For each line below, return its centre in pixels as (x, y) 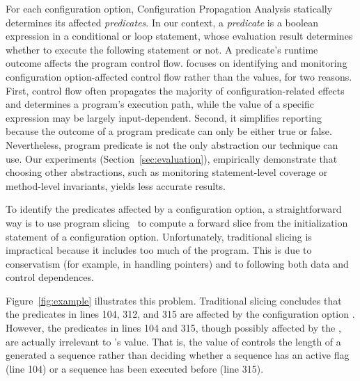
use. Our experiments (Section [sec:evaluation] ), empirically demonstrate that (172, 158)
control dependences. (50, 277)
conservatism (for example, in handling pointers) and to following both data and (177, 263)
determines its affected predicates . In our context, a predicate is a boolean (162, 22)
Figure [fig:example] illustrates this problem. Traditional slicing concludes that (174, 300)
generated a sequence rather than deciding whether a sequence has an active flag (178, 355)
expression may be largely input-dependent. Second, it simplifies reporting (164, 117)
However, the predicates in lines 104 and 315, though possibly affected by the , (173, 328)
